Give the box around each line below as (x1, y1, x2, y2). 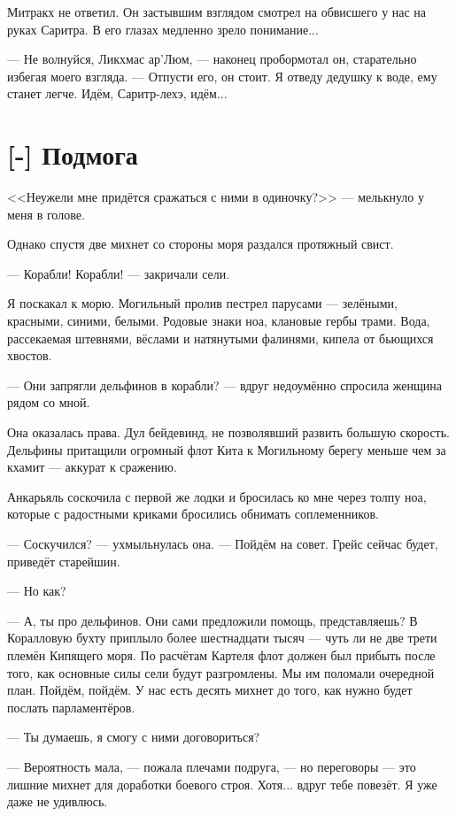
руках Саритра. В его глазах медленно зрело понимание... (7, 19, 319, 38)
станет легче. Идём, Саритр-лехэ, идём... (7, 84, 228, 103)
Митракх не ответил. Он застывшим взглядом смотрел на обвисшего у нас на (7, 3, 427, 20)
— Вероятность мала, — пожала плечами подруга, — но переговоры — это (7, 757, 416, 775)
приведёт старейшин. (7, 551, 120, 570)
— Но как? (7, 581, 66, 600)
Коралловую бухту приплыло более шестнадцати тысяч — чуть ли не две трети (7, 628, 437, 647)
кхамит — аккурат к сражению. (7, 458, 177, 476)
